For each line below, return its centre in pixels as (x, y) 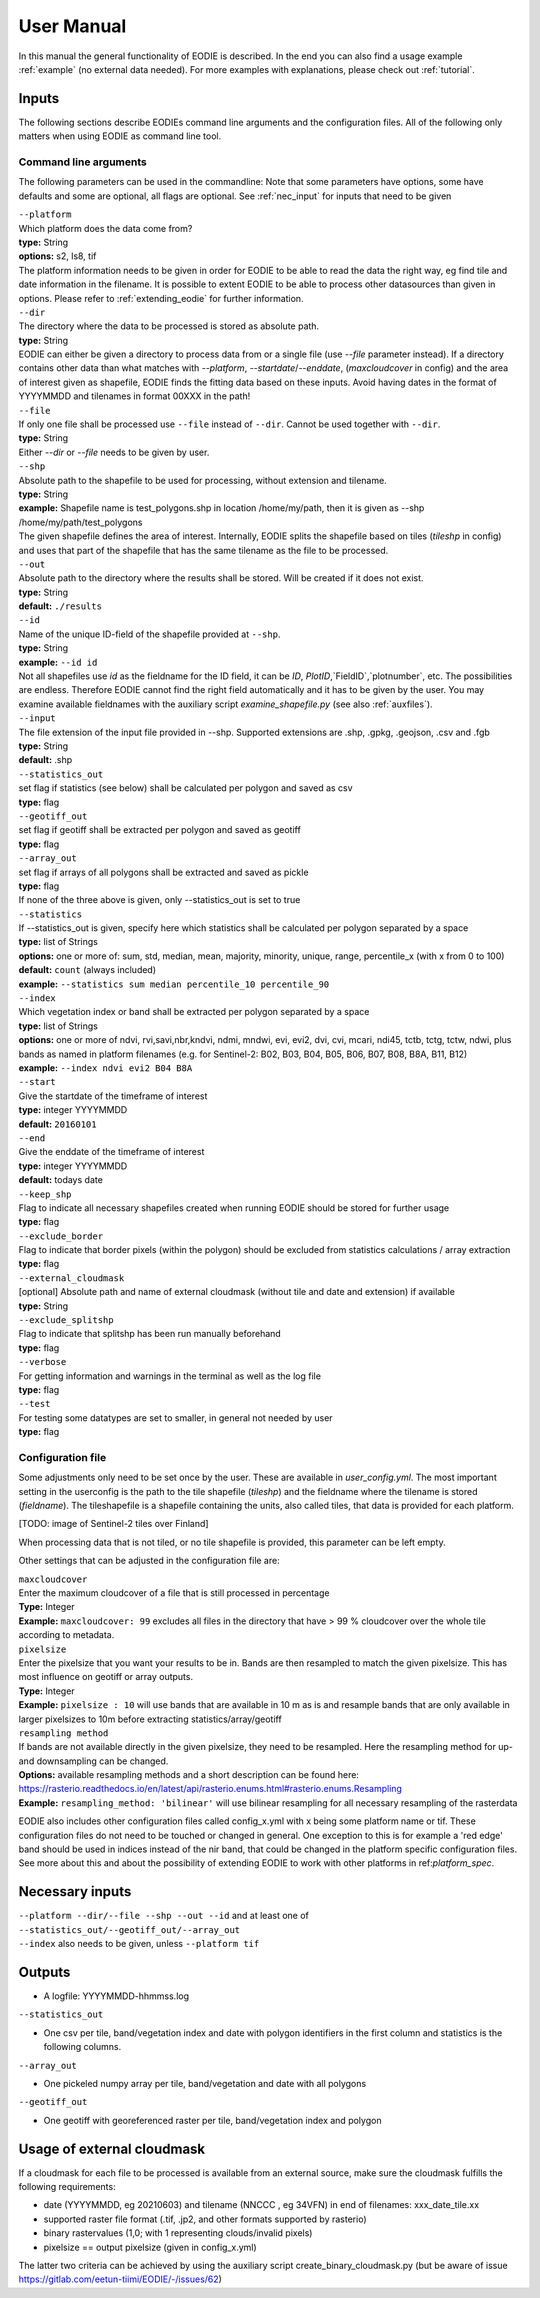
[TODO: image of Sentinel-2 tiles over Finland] (113, 1524)
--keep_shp (45, 1194)
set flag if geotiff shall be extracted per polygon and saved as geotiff (160, 830)
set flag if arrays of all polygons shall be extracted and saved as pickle (163, 872)
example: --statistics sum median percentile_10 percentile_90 (174, 984)
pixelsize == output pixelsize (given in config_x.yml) (150, 2247)
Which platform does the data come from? (105, 228)
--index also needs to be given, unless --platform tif (139, 1944)
